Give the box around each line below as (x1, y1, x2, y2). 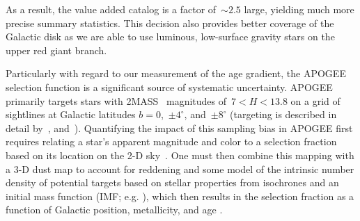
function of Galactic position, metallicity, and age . (6, 202, 223, 217)
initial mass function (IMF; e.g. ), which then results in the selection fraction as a (6, 188, 354, 203)
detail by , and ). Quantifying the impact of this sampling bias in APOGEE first (6, 120, 353, 135)
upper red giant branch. (6, 42, 107, 57)
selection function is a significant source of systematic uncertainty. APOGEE (6, 79, 333, 94)
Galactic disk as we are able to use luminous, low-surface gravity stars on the (6, 29, 335, 44)
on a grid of (290, 93, 341, 108)
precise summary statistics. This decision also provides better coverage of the (6, 15, 334, 30)
